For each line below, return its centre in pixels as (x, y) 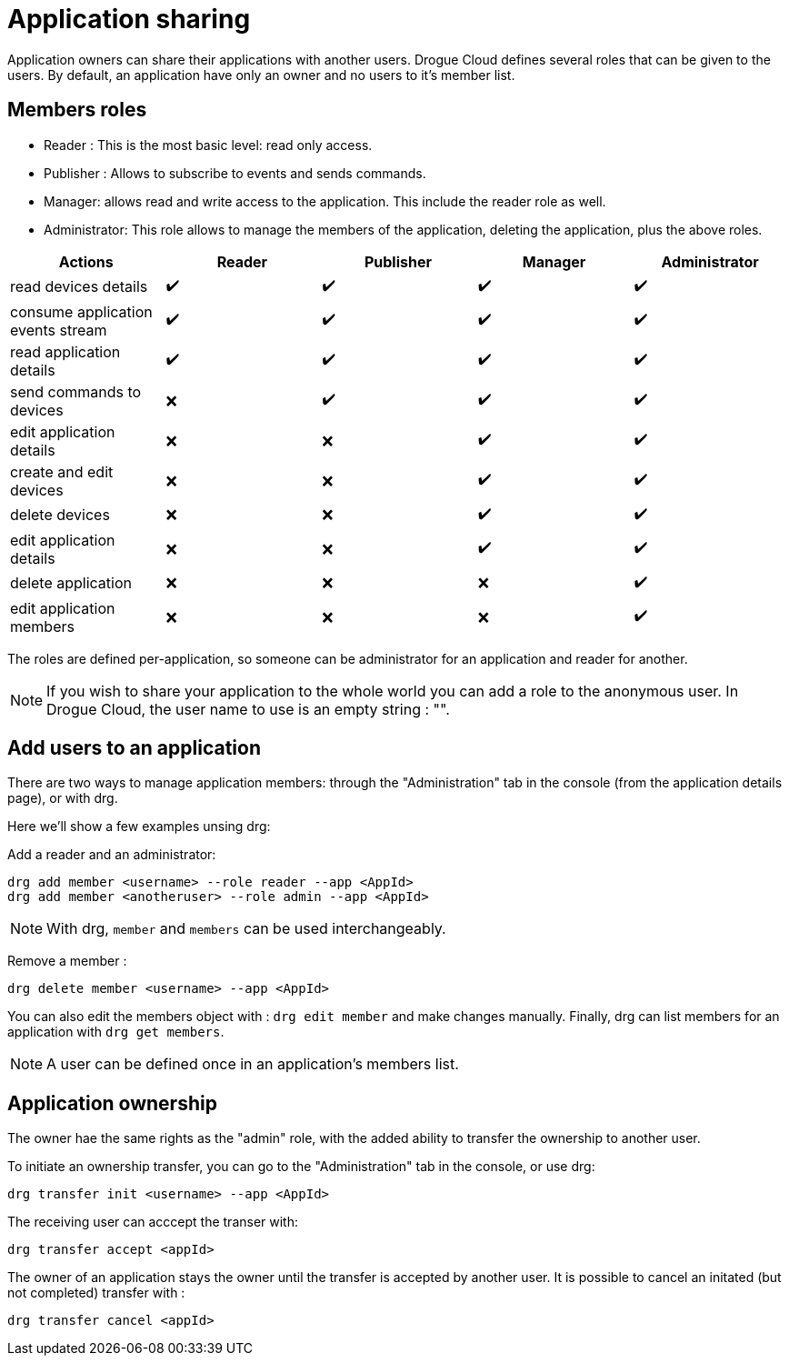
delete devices (60, 515)
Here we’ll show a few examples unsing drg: (139, 827)
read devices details (79, 287)
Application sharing (129, 19)
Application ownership (112, 1103)
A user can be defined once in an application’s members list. (253, 1064)
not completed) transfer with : (96, 1293)
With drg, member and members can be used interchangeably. (246, 929)
